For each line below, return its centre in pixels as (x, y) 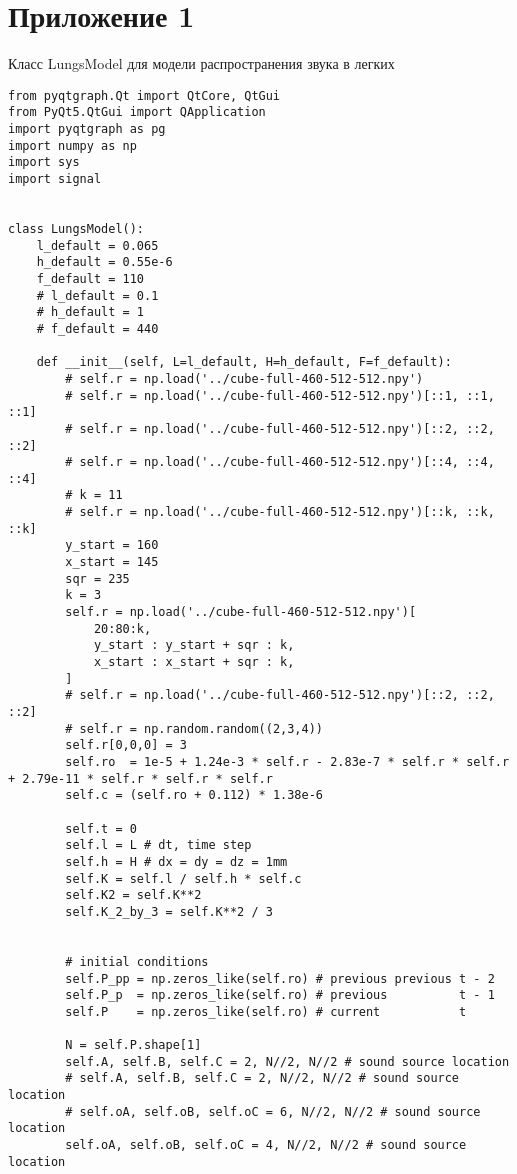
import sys (44, 162)
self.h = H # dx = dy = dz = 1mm (176, 861)
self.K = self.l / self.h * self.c (183, 878)
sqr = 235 (97, 578)
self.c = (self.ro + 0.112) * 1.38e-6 (194, 795)
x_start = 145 (112, 562)
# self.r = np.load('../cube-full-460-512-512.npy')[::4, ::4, (280, 462)
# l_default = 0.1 (97, 295)
